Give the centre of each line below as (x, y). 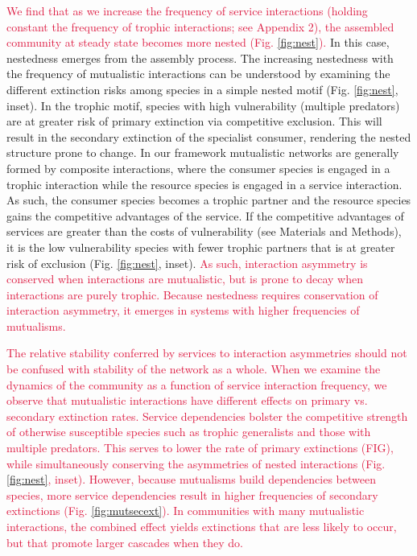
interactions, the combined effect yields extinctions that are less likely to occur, (202, 526)
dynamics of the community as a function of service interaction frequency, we (197, 384)
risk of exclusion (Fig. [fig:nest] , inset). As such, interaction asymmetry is (187, 263)
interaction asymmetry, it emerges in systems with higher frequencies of (183, 310)
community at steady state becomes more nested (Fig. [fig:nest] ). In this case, (198, 42)
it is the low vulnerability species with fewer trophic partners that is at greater (201, 247)
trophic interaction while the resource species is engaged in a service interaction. (204, 184)
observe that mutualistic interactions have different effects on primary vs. (187, 400)
